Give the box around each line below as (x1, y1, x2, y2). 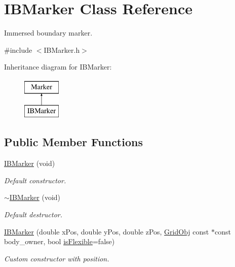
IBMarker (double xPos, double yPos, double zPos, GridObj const (4, 226, 209, 237)
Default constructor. (4, 175, 66, 185)
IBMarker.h (44, 44, 80, 55)
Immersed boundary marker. (4, 27, 93, 38)
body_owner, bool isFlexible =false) (4, 236, 115, 247)
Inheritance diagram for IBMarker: (4, 61, 112, 72)
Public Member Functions (4, 134, 143, 150)
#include (4, 44, 32, 55)
